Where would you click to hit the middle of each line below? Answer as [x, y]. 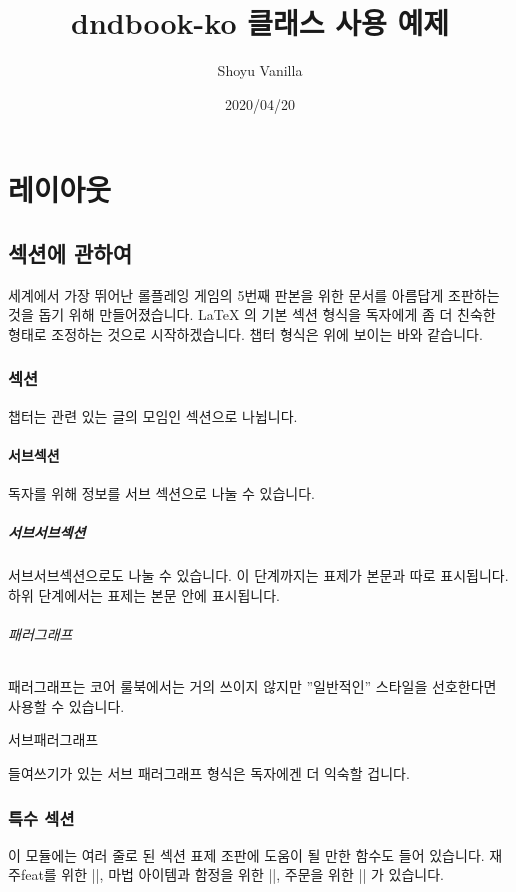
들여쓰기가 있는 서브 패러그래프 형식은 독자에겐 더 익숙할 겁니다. [209, 773]
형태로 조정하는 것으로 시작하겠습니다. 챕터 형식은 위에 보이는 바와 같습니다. [245, 333]
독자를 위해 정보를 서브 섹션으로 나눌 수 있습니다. [162, 493]
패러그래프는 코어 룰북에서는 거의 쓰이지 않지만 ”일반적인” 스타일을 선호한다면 [252, 686]
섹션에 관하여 [70, 252]
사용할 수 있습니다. [66, 705]
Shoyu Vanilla [260, 70]
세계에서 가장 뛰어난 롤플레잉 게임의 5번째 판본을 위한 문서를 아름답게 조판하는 [254, 294]
